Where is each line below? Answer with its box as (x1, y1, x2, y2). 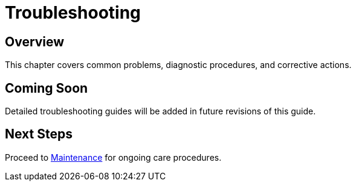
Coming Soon (5, 80, 88, 96)
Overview (5, 34, 65, 49)
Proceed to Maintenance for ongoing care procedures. (5, 152, 222, 163)
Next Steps (5, 126, 73, 142)
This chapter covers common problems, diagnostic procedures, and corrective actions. (5, 60, 352, 70)
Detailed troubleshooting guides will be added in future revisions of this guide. (5, 106, 316, 117)
